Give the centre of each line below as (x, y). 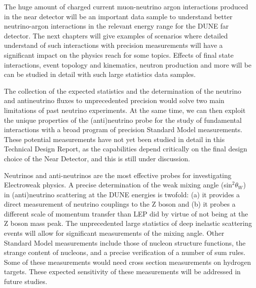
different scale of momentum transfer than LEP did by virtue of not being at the (126, 213)
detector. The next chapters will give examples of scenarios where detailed (116, 35)
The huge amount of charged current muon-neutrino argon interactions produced (126, 6)
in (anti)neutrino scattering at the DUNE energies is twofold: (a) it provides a (122, 194)
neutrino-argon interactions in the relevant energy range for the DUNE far (116, 26)
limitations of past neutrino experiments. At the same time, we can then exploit (125, 110)
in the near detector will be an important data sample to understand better (118, 16)
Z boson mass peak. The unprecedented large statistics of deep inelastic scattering (128, 223)
